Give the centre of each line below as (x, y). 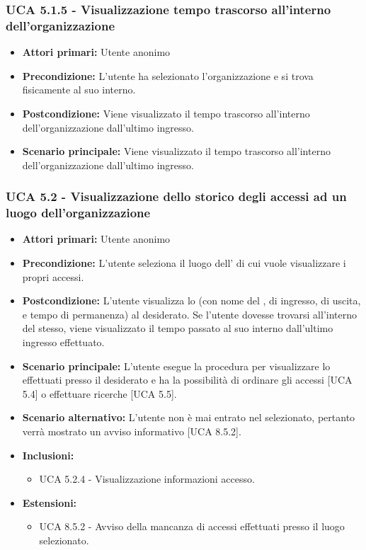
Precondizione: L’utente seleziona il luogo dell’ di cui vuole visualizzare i (184, 263)
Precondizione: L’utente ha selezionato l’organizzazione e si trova (168, 75)
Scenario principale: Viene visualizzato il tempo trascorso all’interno (176, 151)
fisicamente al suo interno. (79, 90)
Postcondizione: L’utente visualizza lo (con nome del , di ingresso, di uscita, (191, 300)
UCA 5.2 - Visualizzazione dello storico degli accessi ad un (176, 196)
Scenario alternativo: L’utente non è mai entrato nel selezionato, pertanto (189, 417)
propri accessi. (53, 276)
